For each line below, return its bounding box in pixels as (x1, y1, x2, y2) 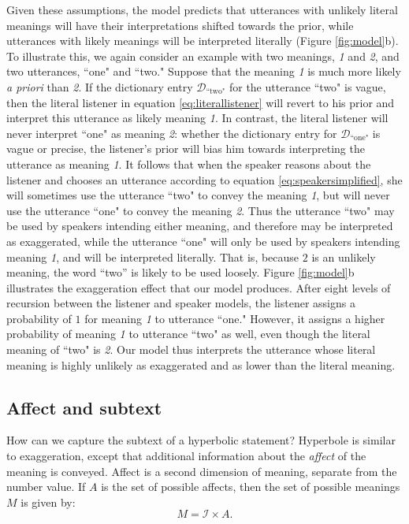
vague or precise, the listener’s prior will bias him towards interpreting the (6, 140, 365, 157)
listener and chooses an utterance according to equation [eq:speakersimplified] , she (6, 171, 403, 188)
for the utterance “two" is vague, (229, 78, 386, 95)
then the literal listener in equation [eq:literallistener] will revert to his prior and (6, 94, 395, 110)
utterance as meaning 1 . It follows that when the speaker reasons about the (6, 155, 371, 172)
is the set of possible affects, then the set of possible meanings (101, 478, 400, 495)
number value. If (6, 478, 86, 495)
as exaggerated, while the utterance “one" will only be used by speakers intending (6, 232, 400, 249)
